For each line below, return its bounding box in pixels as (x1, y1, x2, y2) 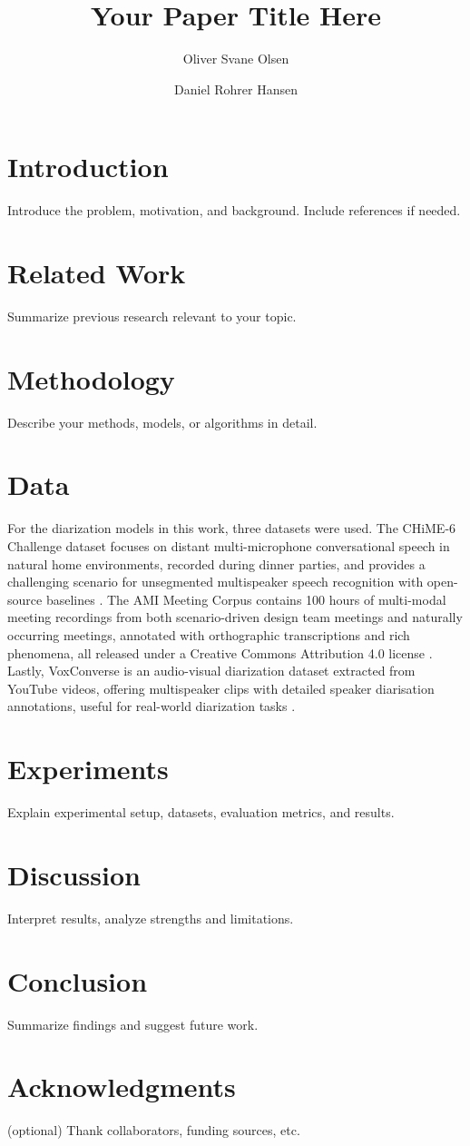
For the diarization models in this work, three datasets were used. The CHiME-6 (7, 519, 456, 538)
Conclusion (7, 962, 148, 999)
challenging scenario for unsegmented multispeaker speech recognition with (7, 572, 424, 591)
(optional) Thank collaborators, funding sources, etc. (7, 1121, 300, 1140)
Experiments (7, 750, 169, 787)
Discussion (7, 855, 141, 893)
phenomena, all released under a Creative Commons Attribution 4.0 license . (7, 643, 433, 662)
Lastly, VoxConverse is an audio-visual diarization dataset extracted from (7, 661, 416, 680)
